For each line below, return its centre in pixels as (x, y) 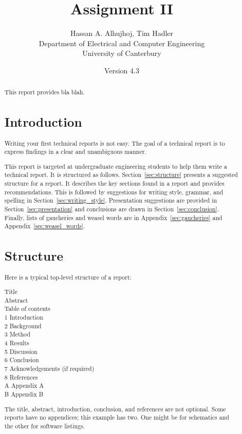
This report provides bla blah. (44, 92)
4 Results (17, 343)
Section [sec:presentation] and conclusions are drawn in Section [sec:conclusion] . (112, 209)
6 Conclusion (22, 360)
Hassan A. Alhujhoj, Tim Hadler (122, 33)
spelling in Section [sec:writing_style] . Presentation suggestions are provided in (111, 200)
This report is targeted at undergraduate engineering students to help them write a (116, 166)
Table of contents (27, 309)
